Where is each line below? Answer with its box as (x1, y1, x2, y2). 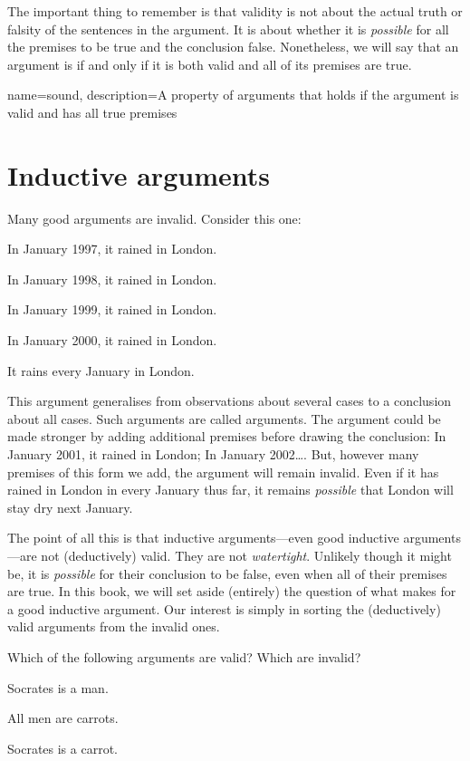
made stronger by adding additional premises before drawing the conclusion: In (7, 427, 446, 446)
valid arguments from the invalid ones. (7, 617, 220, 636)
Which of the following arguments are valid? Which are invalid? (7, 647, 361, 666)
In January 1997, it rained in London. (7, 239, 217, 258)
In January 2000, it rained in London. (7, 331, 217, 350)
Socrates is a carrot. (7, 738, 118, 757)
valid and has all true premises (7, 102, 177, 121)
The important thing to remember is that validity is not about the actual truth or (7, 2, 463, 20)
